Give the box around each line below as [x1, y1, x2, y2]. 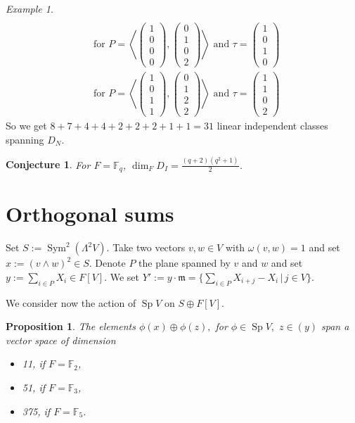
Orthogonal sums [6, 199, 174, 228]
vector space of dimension [6, 332, 116, 347]
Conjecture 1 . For [6, 157, 91, 172]
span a [321, 319, 349, 334]
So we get [6, 118, 47, 133]
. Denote [89, 255, 126, 270]
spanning [6, 132, 44, 146]
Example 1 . [6, 1, 53, 15]
